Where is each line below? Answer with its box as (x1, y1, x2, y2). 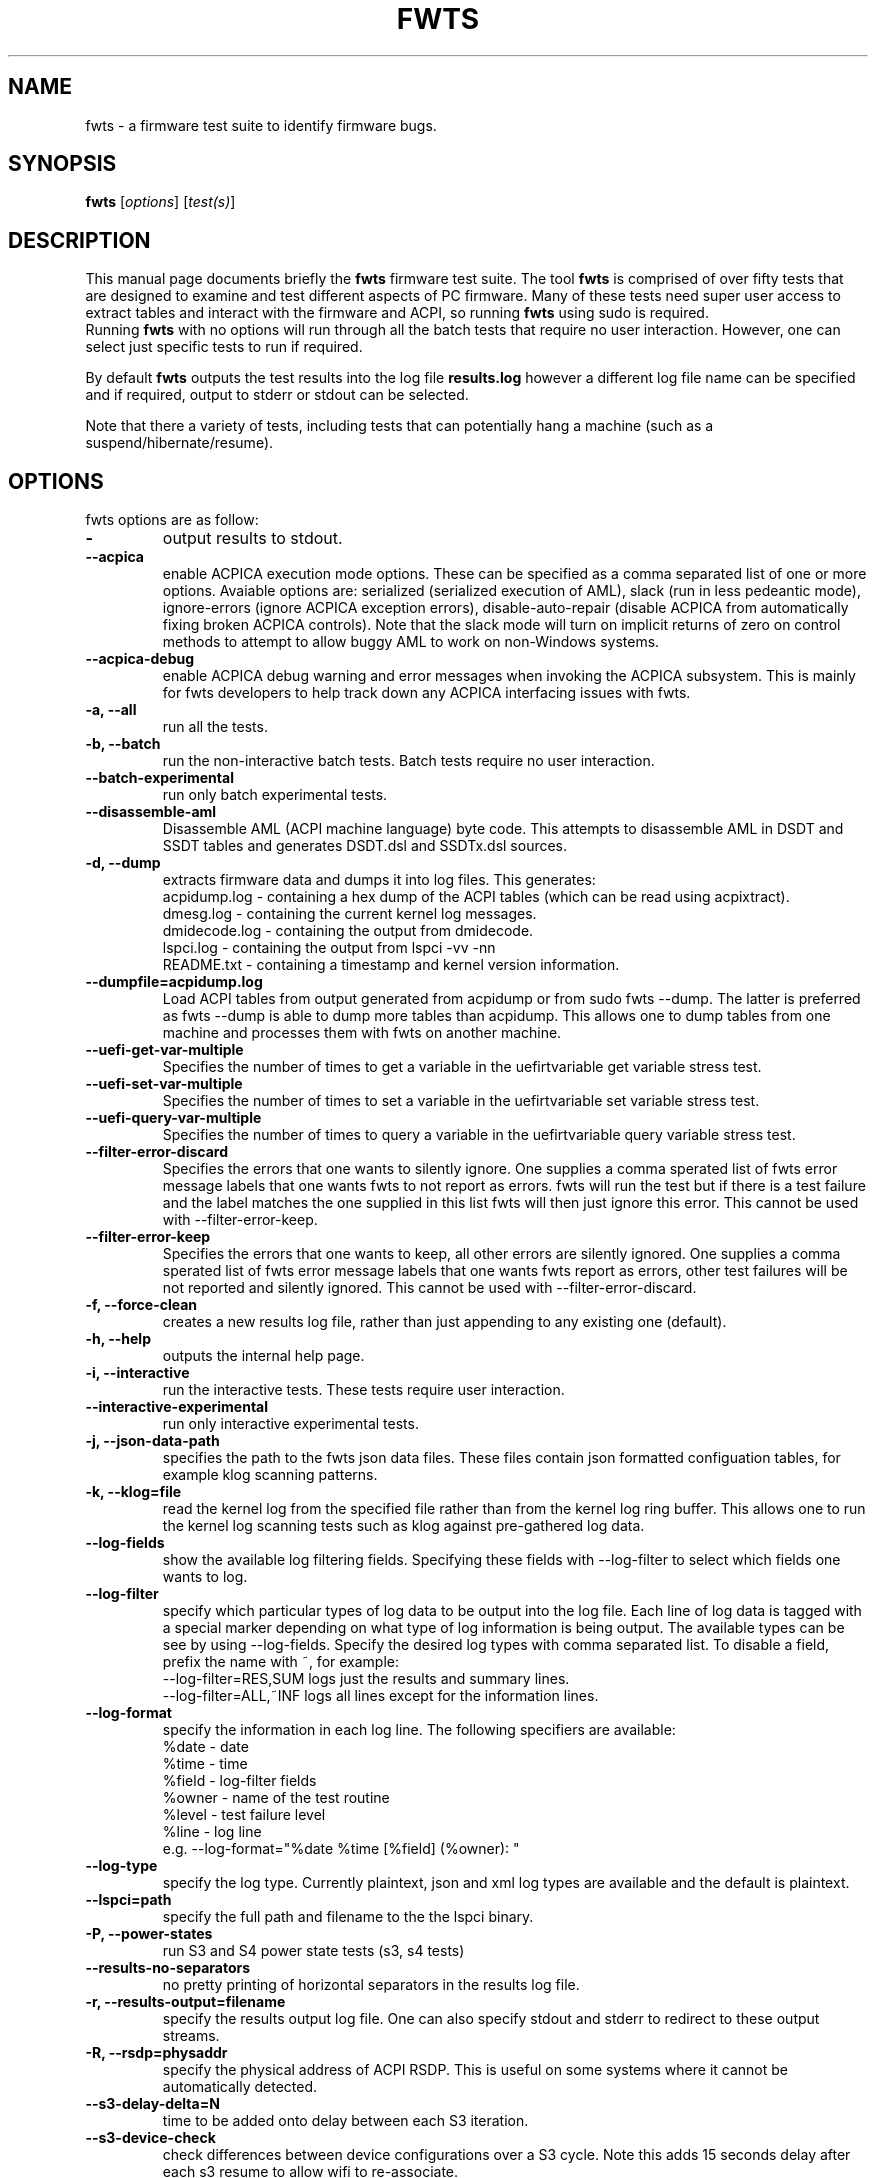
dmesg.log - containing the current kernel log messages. (162, 905, 537, 923)
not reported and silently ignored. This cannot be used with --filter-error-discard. (162, 1279, 697, 1297)
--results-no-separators (85, 1959, 251, 1977)
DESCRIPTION (8, 227, 151, 253)
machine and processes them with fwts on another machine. (162, 1024, 562, 1042)
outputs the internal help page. (162, 1347, 365, 1365)
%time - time (162, 1755, 248, 1773)
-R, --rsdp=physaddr (85, 2044, 228, 2062)
